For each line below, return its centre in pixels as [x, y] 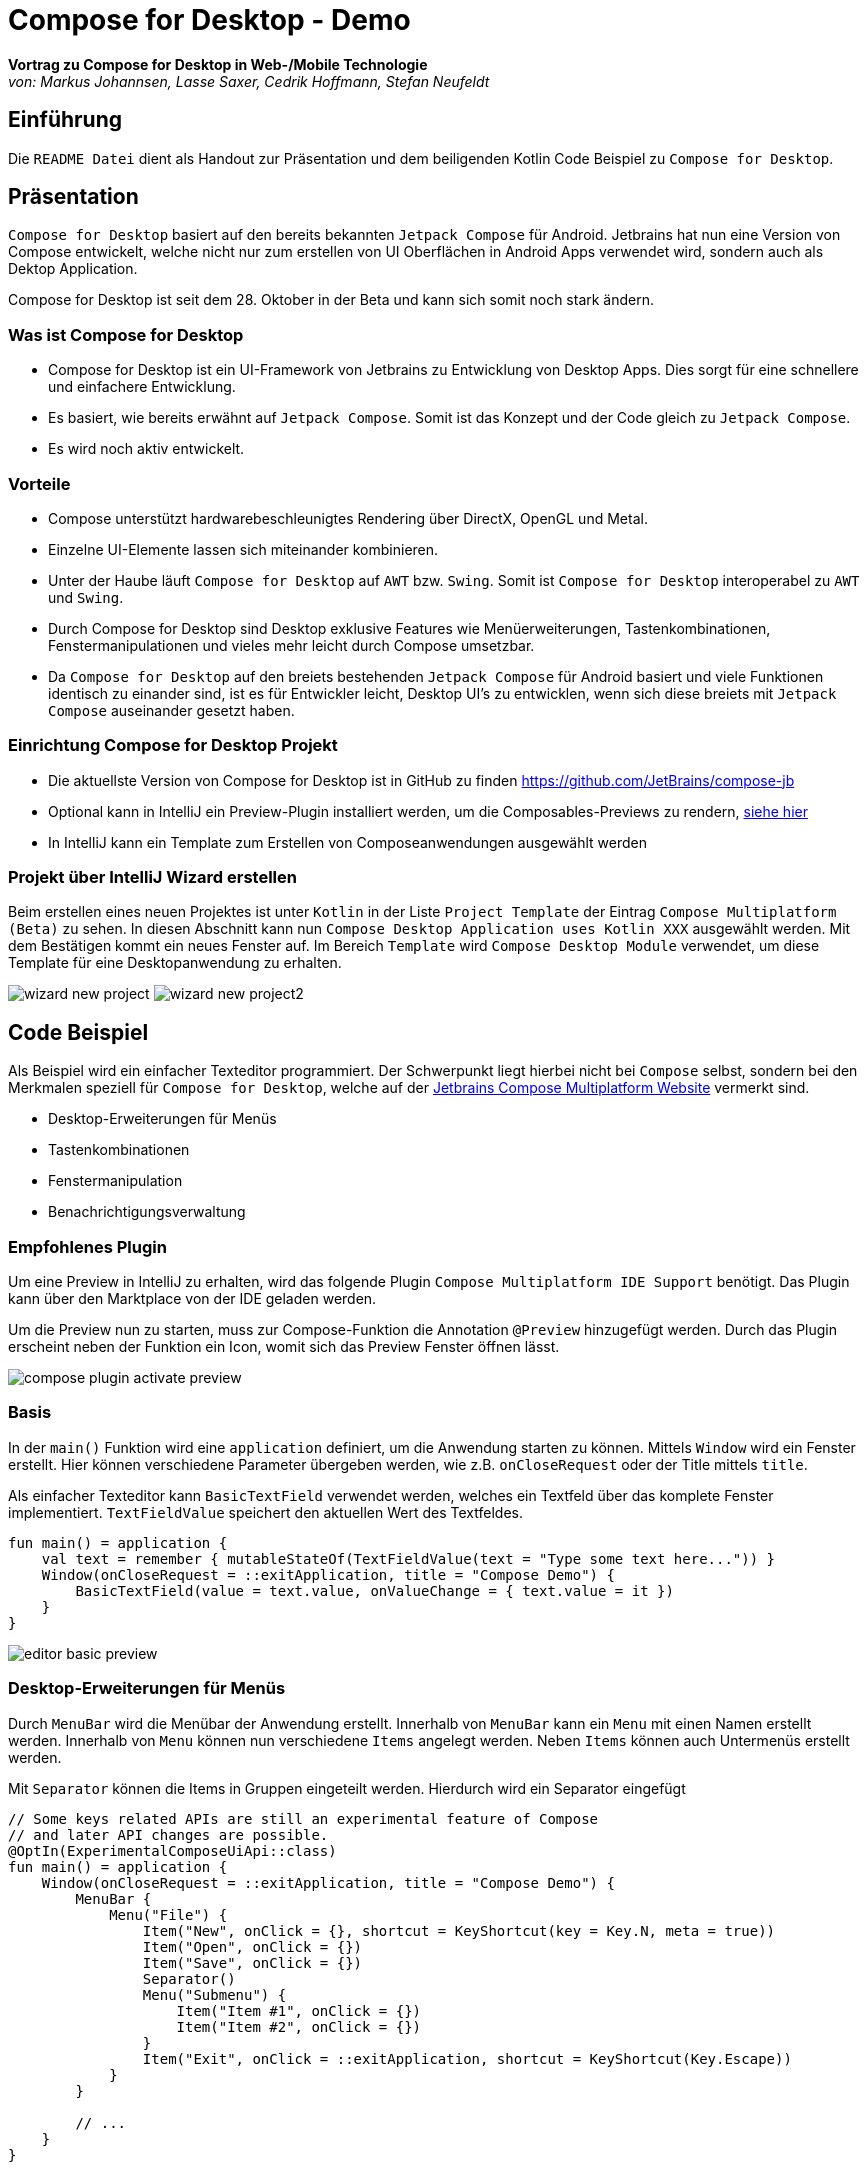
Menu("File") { [168, 1914]
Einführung [65, 120]
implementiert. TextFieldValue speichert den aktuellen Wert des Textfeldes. [265, 1512]
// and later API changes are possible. [168, 1834]
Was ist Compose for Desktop [126, 334]
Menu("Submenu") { [214, 1994]
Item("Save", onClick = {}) [252, 1962]
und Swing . [86, 597]
